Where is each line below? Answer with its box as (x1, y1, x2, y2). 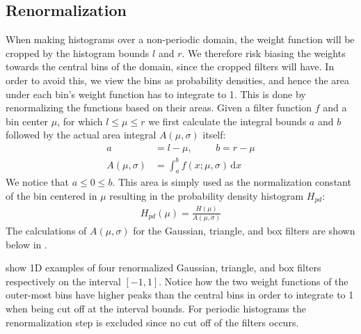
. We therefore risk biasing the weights (182, 45, 346, 60)
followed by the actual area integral (6, 127, 157, 142)
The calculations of (6, 223, 87, 238)
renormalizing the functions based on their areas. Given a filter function (6, 100, 312, 115)
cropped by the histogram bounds (6, 45, 150, 60)
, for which (57, 113, 103, 128)
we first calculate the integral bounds (148, 113, 307, 128)
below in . (6, 237, 47, 251)
